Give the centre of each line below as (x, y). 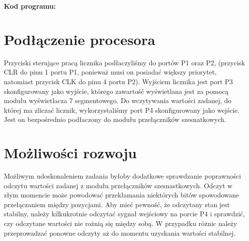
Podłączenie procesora (80, 39)
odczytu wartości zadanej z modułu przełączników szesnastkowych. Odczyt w (118, 185)
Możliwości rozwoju (70, 153)
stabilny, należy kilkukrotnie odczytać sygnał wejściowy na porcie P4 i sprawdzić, (124, 214)
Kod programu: (30, 6)
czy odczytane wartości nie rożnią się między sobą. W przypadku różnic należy (121, 223)
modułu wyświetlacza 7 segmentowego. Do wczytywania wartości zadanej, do (118, 100)
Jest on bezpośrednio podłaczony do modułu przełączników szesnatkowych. (115, 119)
